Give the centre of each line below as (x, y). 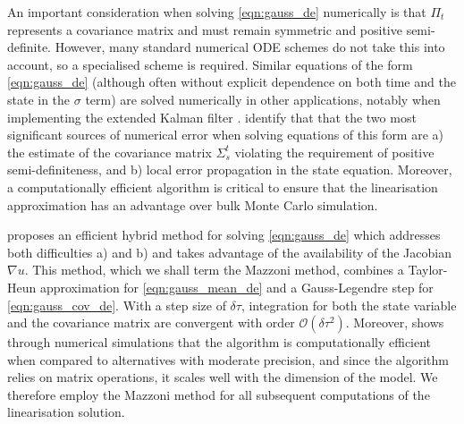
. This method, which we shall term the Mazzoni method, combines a (214, 270)
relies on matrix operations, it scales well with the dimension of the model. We (223, 377)
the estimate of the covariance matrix (110, 152)
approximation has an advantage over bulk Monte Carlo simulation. (193, 204)
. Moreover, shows (395, 322)
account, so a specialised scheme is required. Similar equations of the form (210, 64)
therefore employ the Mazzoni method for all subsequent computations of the (219, 394)
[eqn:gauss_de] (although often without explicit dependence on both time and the (232, 82)
